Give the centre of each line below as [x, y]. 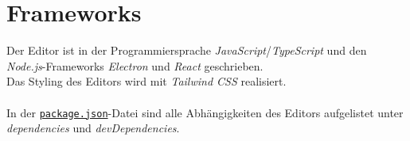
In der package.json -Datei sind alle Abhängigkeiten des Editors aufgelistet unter [205, 112]
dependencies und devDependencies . [93, 128]
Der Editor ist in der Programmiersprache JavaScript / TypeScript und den [187, 50]
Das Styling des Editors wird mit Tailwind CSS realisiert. [146, 81]
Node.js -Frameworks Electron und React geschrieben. [135, 65]
